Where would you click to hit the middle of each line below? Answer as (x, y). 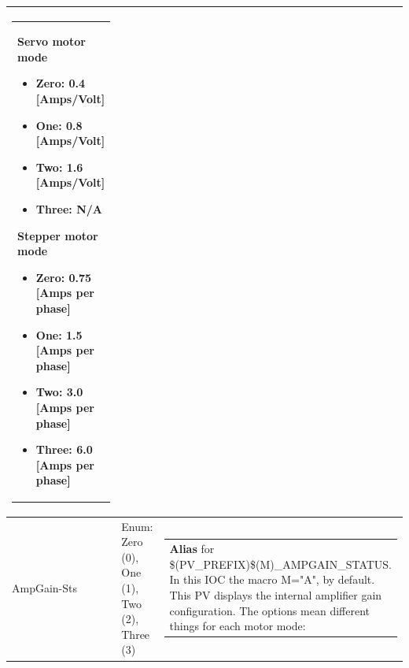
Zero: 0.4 (61, 83)
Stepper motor (58, 235)
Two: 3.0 (59, 392)
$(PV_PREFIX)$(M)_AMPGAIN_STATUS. (281, 564)
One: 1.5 (59, 334)
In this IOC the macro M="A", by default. (272, 579)
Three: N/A (69, 209)
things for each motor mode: (238, 626)
